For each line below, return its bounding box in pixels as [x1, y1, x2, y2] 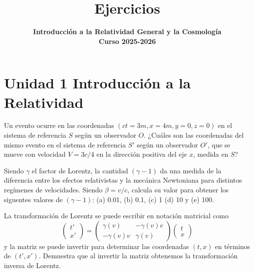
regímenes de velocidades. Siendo [4, 185, 103, 194]
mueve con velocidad [4, 149, 66, 159]
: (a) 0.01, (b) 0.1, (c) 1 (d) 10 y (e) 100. [92, 194, 214, 204]
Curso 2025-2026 [98, 36, 156, 46]
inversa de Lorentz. [4, 260, 61, 270]
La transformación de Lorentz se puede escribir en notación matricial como [4, 210, 229, 221]
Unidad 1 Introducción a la [4, 73, 191, 93]
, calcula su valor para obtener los [127, 185, 229, 194]
